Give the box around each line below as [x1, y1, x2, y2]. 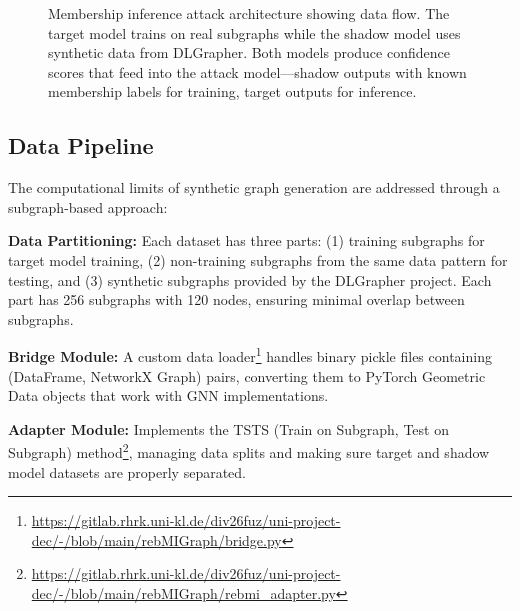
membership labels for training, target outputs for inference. [48, 81, 417, 102]
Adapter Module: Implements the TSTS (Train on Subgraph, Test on [8, 418, 449, 439]
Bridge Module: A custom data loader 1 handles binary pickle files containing [8, 343, 492, 366]
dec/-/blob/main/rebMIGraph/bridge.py [31, 529, 282, 550]
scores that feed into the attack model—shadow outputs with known [48, 61, 467, 82]
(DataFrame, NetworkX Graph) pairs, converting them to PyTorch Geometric [8, 365, 486, 386]
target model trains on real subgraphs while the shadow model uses [48, 22, 461, 43]
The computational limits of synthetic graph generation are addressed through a [8, 177, 500, 198]
